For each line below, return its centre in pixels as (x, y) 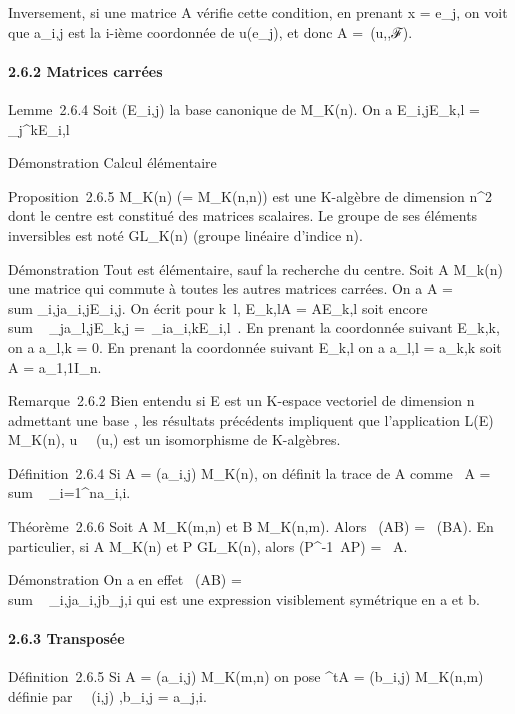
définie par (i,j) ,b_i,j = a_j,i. (107, 695)
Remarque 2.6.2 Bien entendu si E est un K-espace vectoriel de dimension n (241, 400)
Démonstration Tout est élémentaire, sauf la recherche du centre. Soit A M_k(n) (255, 268)
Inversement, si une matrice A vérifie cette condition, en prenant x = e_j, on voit (258, 12)
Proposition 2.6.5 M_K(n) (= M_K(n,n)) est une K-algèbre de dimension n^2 (250, 195)
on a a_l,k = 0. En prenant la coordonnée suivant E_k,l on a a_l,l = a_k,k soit (255, 346)
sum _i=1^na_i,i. (69, 492)
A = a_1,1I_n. (55, 366)
